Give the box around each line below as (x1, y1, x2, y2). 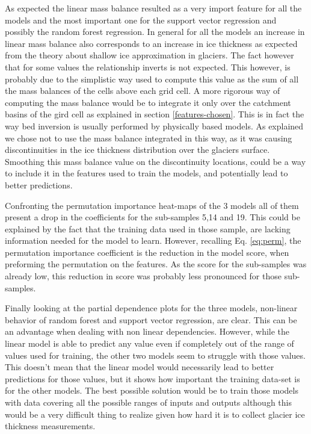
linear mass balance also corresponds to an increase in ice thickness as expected (5, 37, 298, 49)
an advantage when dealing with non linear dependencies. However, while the (5, 325, 290, 338)
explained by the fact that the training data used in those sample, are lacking (5, 222, 291, 235)
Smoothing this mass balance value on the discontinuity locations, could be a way (5, 155, 306, 167)
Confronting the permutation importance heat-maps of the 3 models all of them (5, 199, 299, 211)
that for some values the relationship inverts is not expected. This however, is (5, 60, 291, 73)
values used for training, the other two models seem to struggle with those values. (5, 349, 306, 361)
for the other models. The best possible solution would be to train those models (5, 384, 298, 397)
